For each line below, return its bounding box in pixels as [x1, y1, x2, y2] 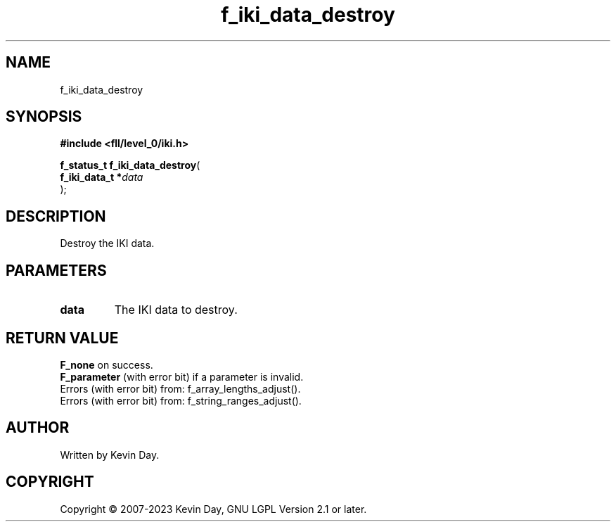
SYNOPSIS [6, 108, 82, 126]
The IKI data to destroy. [114, 303, 238, 317]
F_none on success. [60, 358, 153, 371]
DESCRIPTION [6, 207, 106, 225]
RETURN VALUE [6, 329, 119, 347]
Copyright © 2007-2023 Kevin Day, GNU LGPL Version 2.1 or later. [60, 502, 367, 515]
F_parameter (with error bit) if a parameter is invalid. [60, 370, 304, 383]
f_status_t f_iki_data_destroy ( [60, 159, 200, 172]
